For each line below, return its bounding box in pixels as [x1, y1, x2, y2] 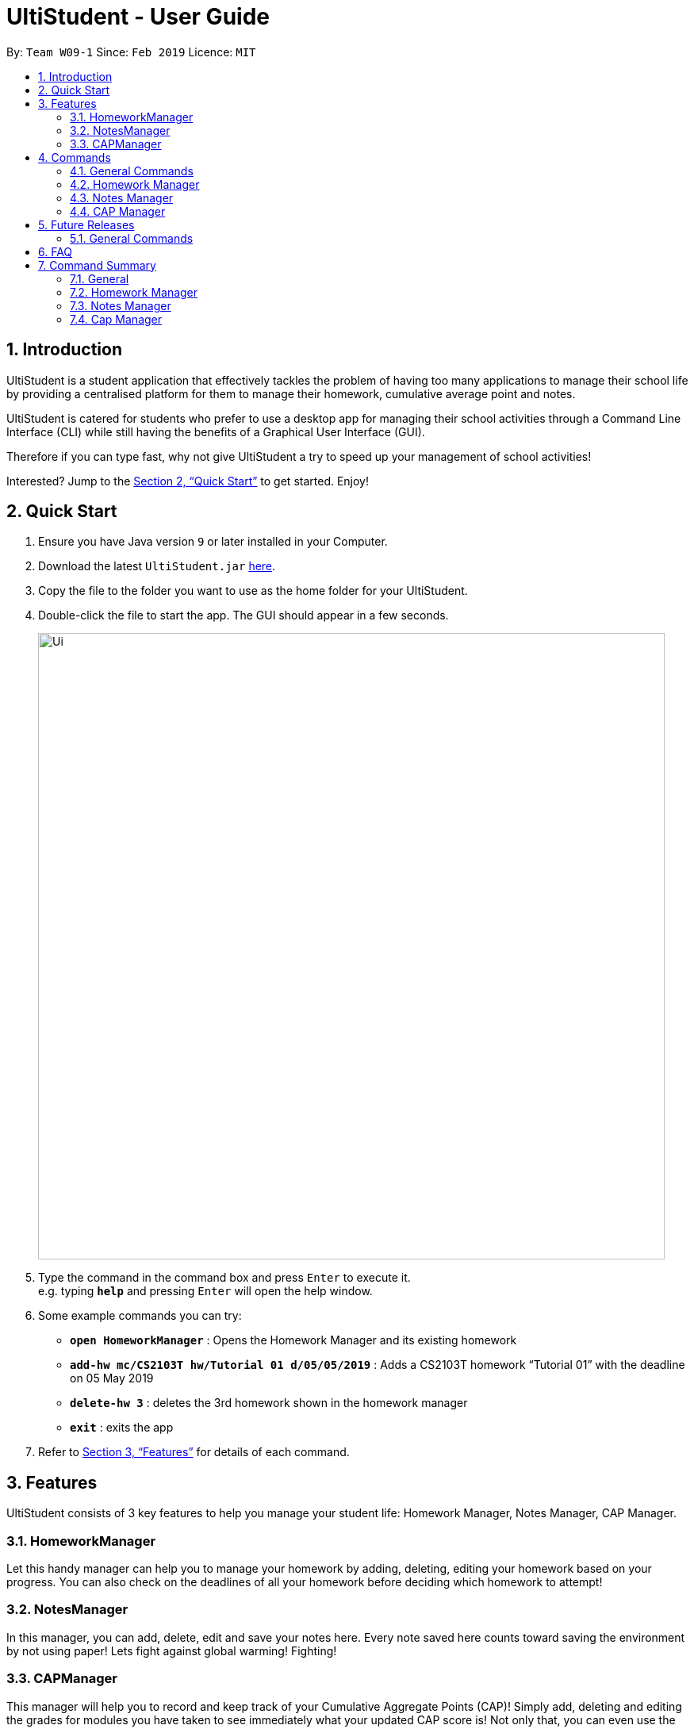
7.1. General [70, 271, 129, 286]
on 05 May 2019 [70, 1371, 154, 1386]
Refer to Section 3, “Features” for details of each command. [38, 1445, 350, 1459]
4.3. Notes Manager [70, 190, 174, 205]
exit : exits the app [70, 1420, 174, 1435]
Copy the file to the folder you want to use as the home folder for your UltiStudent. [38, 584, 468, 598]
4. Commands [38, 150, 111, 164]
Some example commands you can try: [38, 1309, 242, 1323]
